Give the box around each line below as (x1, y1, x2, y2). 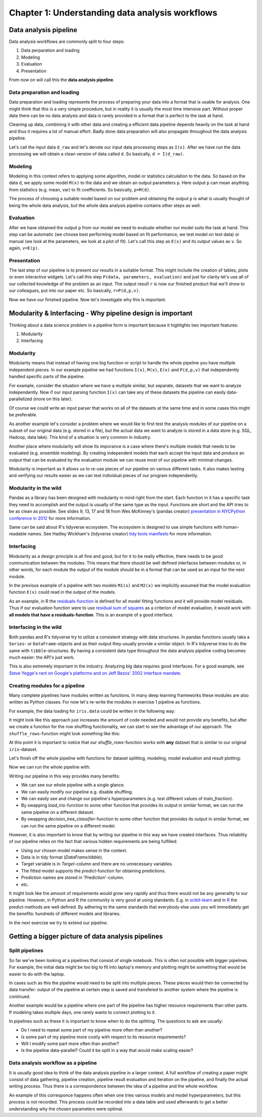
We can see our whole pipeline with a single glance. (21, 782, 125, 788)
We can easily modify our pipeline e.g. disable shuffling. (21, 789, 133, 794)
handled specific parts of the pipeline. (9, 374, 85, 379)
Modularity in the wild (9, 485, 62, 492)
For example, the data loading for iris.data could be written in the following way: (9, 708, 176, 714)
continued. (9, 994, 31, 999)
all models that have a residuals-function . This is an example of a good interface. (9, 612, 174, 618)
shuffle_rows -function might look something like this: (9, 730, 120, 736)
